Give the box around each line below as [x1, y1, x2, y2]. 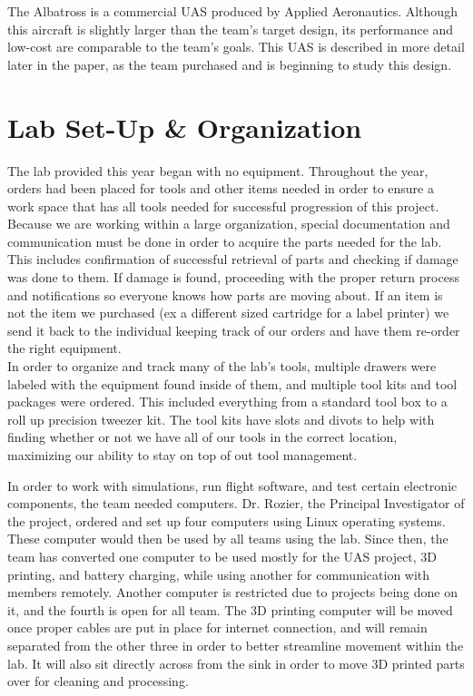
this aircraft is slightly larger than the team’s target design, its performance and [7, 19, 454, 38]
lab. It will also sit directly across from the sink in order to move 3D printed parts [7, 653, 465, 672]
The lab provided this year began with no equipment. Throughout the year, [7, 161, 429, 180]
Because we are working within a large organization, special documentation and [7, 214, 450, 233]
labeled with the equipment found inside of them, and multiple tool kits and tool [7, 374, 458, 393]
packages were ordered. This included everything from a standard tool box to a [7, 392, 448, 411]
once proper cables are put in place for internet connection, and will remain [7, 618, 428, 637]
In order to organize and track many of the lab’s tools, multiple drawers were [7, 357, 437, 376]
